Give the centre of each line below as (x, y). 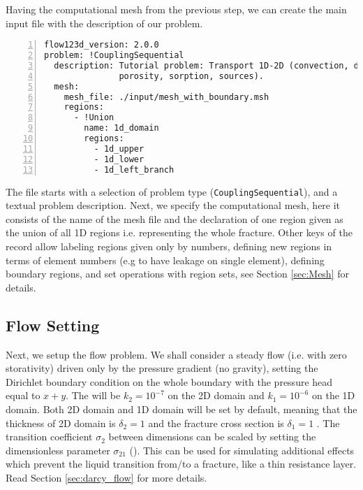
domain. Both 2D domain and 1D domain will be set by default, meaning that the (181, 409)
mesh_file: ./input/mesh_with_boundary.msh (166, 97)
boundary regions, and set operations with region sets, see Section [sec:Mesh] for (177, 274)
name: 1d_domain (121, 128)
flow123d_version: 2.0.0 (102, 45)
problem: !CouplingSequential (114, 56)
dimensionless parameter (58, 450)
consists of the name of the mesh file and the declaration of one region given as (175, 218)
